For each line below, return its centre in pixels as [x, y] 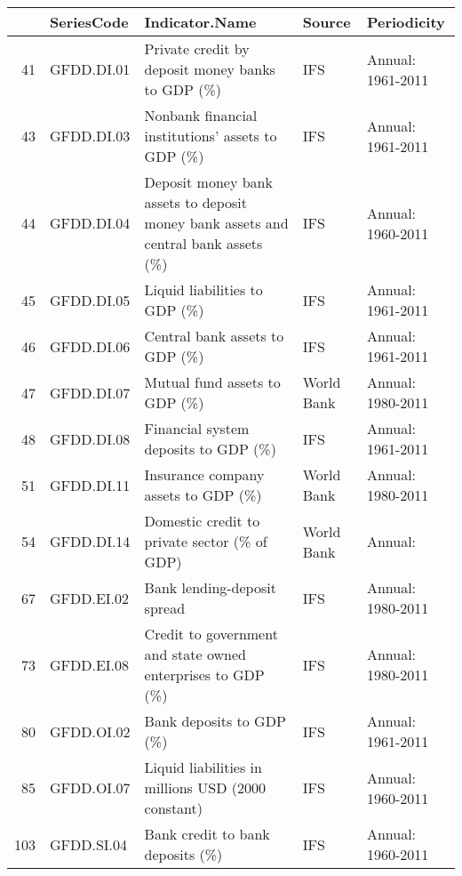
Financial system [197, 428]
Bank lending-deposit [210, 587]
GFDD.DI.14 [90, 541]
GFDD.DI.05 [90, 300]
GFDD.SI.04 [89, 844]
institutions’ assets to [211, 136]
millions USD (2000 [205, 788]
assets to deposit [196, 202]
